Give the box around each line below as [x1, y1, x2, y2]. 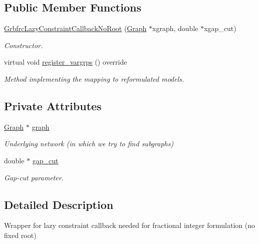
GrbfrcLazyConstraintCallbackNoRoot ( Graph [4, 23, 147, 34]
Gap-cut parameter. [4, 172, 64, 182]
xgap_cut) [204, 23, 236, 34]
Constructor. [4, 40, 43, 50]
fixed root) [4, 229, 37, 240]
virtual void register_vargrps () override [4, 57, 127, 67]
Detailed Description [4, 196, 114, 212]
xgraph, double [152, 23, 198, 34]
